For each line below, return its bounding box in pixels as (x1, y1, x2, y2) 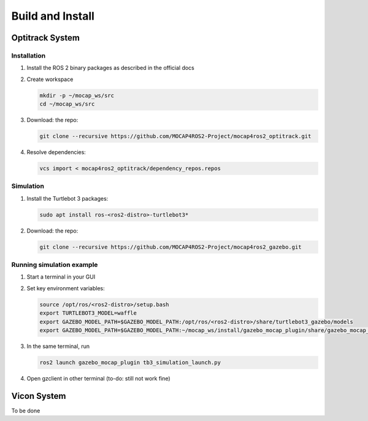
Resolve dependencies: (26, 149, 86, 156)
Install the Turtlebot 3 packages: (26, 195, 109, 202)
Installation (11, 51, 46, 60)
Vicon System (11, 390, 66, 401)
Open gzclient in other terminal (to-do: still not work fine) (26, 374, 171, 382)
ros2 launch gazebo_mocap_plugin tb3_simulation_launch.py (39, 359, 221, 366)
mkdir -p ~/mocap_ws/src (39, 92, 115, 99)
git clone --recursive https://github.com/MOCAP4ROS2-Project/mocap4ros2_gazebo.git (39, 243, 302, 250)
